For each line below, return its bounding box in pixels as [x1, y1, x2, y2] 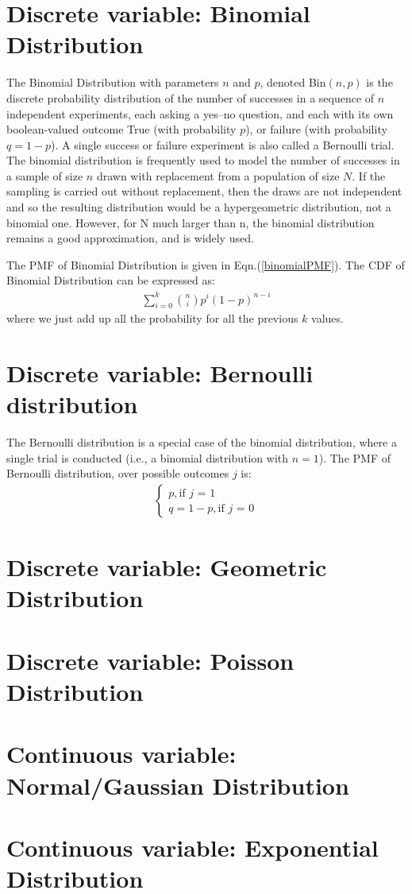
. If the [352, 167, 386, 184]
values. [311, 310, 344, 327]
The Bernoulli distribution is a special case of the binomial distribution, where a [6, 434, 397, 451]
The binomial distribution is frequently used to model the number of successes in [6, 152, 400, 168]
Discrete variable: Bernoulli [6, 357, 314, 389]
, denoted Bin [260, 74, 326, 91]
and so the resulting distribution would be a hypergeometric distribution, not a [6, 199, 391, 215]
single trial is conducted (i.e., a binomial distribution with [6, 449, 289, 466]
